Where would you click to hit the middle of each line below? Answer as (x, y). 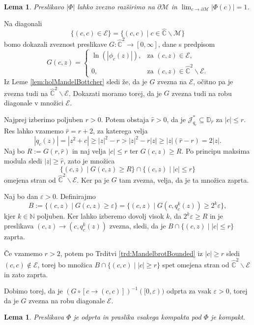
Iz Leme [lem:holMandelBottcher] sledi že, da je (76, 81)
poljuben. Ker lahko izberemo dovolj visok (100, 216)
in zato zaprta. (26, 274)
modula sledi (23, 160)
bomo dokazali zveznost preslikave (56, 44)
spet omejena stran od (196, 264)
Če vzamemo (23, 253)
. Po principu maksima (216, 151)
